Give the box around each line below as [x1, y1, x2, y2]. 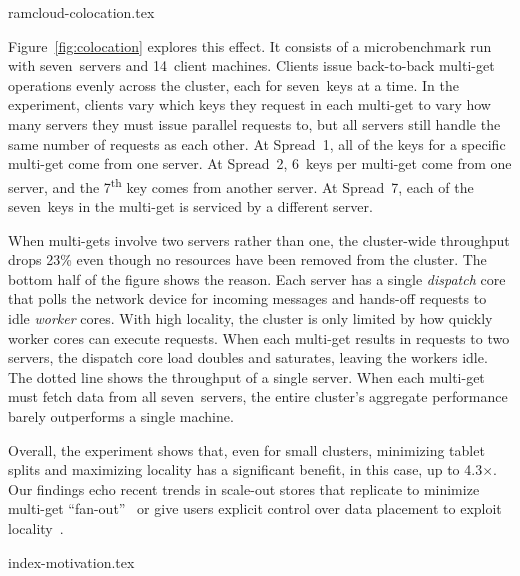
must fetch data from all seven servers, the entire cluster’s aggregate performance [8, 386, 508, 407]
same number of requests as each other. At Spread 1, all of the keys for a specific [8, 133, 506, 154]
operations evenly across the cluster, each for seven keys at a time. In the [8, 74, 459, 95]
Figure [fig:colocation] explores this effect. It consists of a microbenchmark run [8, 35, 492, 56]
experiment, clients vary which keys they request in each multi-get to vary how [8, 94, 491, 115]
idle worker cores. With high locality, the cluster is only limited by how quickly [8, 307, 493, 328]
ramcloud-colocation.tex [8, 2, 155, 22]
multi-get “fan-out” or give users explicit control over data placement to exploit [8, 498, 502, 519]
